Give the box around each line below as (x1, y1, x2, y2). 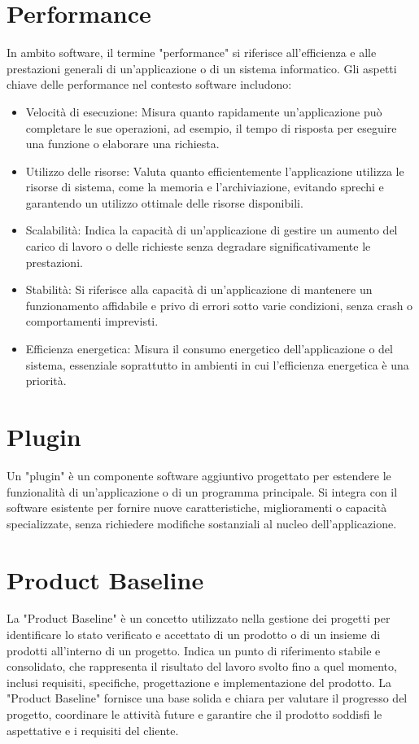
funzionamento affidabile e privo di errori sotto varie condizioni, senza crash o (25, 296, 413, 313)
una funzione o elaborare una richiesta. (25, 135, 220, 152)
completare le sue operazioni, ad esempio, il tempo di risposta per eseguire (25, 119, 397, 136)
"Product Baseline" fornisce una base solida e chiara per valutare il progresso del (7, 689, 408, 707)
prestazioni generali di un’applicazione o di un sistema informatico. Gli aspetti (7, 59, 397, 77)
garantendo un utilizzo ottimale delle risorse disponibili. (25, 194, 303, 211)
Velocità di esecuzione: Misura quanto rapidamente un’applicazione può (25, 103, 382, 120)
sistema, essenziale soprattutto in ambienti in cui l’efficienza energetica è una (25, 356, 409, 373)
